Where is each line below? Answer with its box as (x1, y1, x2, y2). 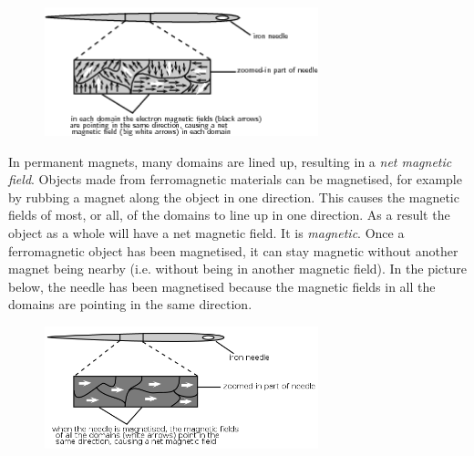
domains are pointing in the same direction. (8, 295, 252, 314)
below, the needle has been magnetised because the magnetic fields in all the (8, 276, 436, 295)
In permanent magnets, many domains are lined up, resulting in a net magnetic (8, 151, 452, 171)
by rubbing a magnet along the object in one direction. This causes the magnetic (8, 187, 459, 206)
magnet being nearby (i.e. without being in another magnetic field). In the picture (8, 259, 467, 278)
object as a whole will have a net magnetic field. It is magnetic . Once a (8, 223, 405, 242)
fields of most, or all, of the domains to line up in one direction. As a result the (8, 205, 450, 224)
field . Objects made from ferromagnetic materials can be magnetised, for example (8, 170, 462, 189)
